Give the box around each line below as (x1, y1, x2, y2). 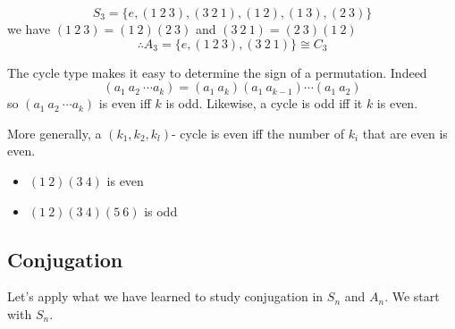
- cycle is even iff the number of (172, 123, 345, 142)
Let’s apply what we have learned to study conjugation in (7, 287, 324, 306)
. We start (384, 287, 440, 306)
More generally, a (7, 123, 102, 142)
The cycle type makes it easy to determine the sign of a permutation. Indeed (7, 63, 427, 81)
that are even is (362, 123, 448, 142)
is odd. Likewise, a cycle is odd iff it (165, 94, 363, 113)
